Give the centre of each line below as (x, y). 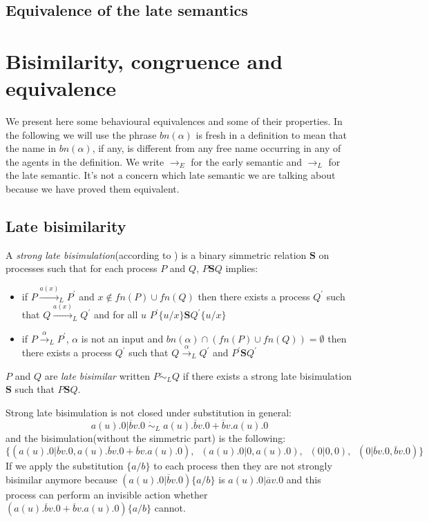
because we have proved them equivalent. (93, 189)
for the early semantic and (247, 161)
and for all (116, 315)
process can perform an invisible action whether (107, 494)
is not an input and (122, 338)
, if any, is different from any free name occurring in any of (217, 148)
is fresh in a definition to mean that (271, 134)
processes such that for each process (82, 268)
